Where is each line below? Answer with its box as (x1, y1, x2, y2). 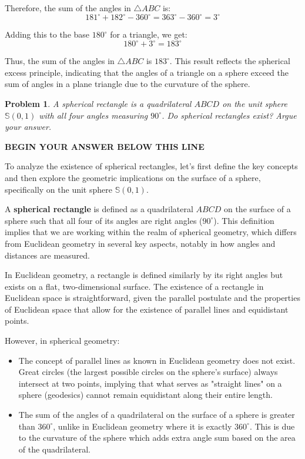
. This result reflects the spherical (169, 55, 290, 67)
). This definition (213, 214, 274, 226)
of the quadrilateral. (18, 443, 91, 455)
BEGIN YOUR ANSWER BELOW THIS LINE (5, 140, 205, 152)
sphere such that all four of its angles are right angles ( (5, 214, 203, 226)
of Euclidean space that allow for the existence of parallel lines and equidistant (5, 303, 289, 315)
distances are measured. (5, 249, 90, 261)
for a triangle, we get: (110, 28, 187, 41)
